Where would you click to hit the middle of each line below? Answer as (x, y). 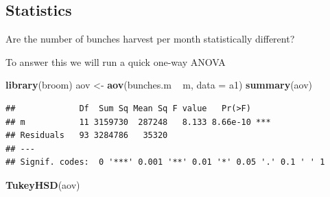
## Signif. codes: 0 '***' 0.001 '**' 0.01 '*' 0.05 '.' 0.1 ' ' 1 (165, 162)
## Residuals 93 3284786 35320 (87, 136)
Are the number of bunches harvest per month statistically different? (150, 39)
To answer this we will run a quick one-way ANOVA (116, 61)
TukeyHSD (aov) (43, 184)
